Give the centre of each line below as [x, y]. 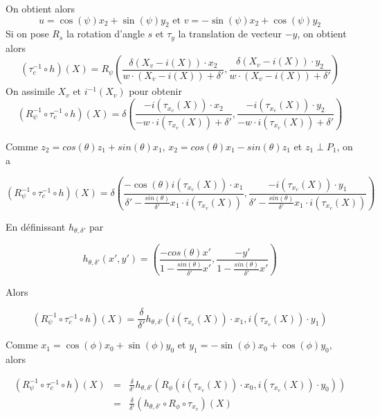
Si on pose [27, 34]
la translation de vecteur [230, 34]
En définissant [36, 226]
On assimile [30, 91]
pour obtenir [155, 91]
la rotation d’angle [106, 34]
